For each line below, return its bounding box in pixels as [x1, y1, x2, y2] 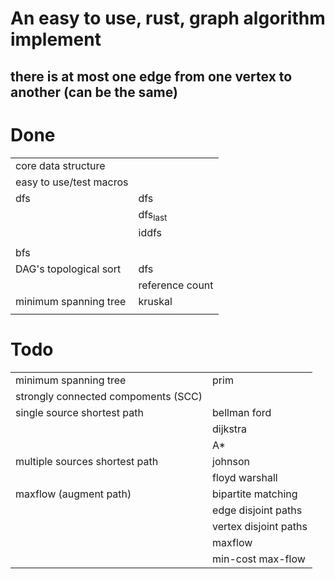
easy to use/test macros [15, 175, 129, 189]
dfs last [138, 207, 168, 223]
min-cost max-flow [212, 552, 306, 566]
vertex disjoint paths [212, 519, 308, 533]
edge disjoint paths [212, 503, 303, 517]
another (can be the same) [10, 83, 178, 101]
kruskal [138, 294, 173, 308]
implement [10, 28, 102, 51]
